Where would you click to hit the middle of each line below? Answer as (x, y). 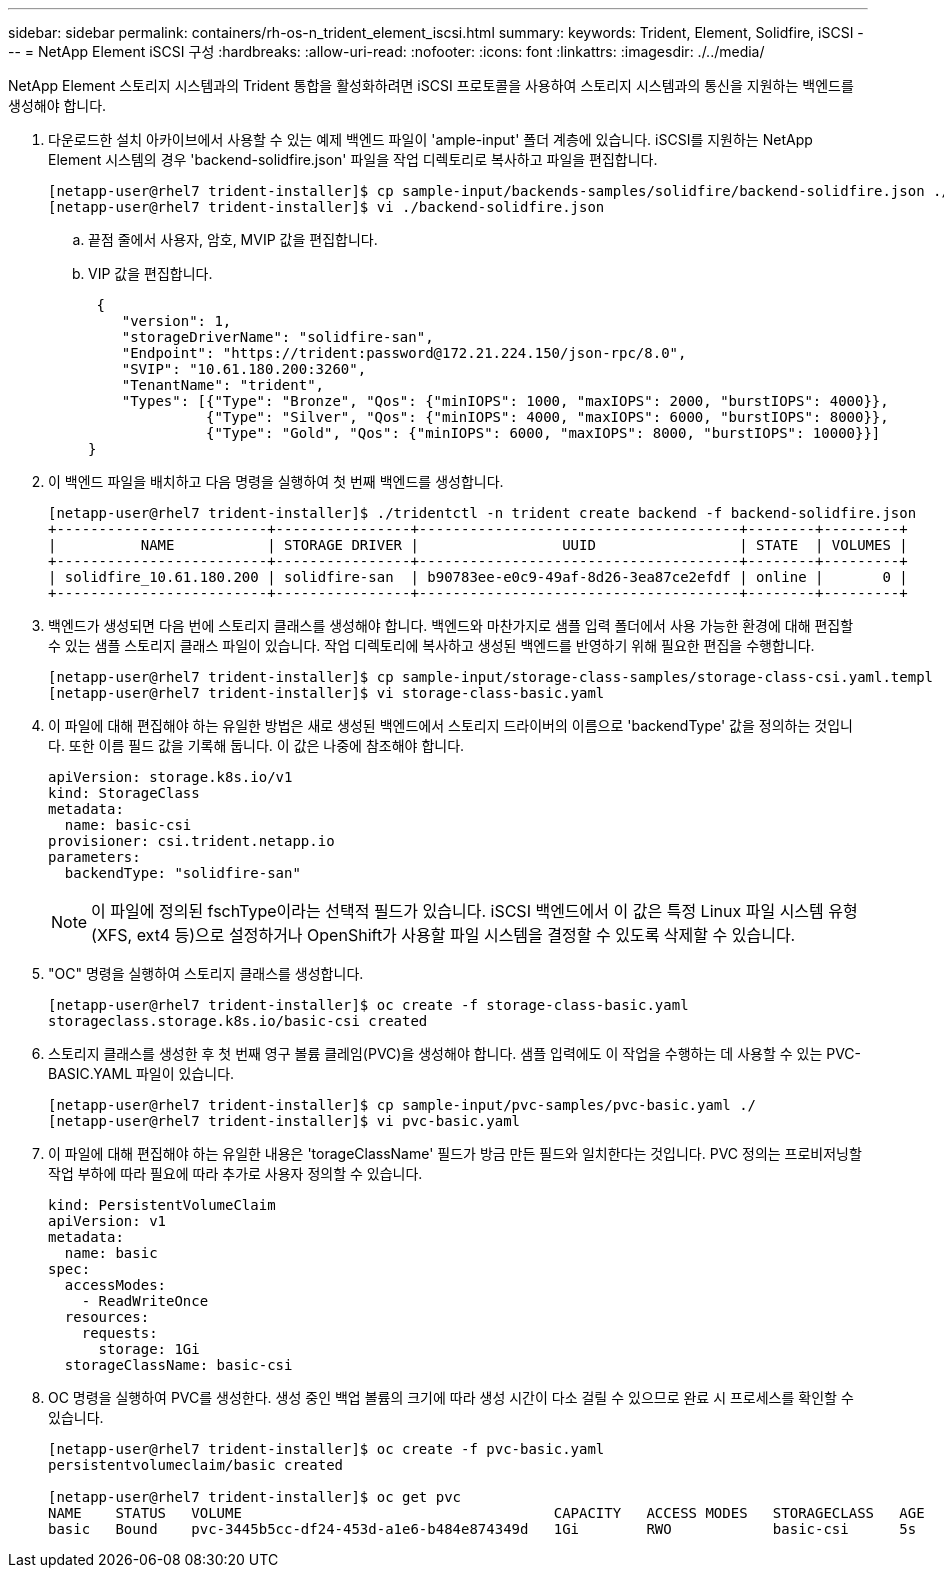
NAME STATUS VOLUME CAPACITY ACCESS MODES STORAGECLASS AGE (486, 1513)
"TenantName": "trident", (223, 385)
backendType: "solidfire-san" (182, 873)
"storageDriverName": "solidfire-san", (277, 337)
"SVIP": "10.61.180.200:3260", (244, 369)
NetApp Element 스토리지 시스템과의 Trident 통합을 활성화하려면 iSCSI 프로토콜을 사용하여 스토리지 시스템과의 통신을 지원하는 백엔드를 (431, 85)
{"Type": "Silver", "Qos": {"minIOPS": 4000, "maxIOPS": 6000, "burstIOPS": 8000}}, (547, 417)
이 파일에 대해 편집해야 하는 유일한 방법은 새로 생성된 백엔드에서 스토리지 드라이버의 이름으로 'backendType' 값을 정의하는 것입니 (450, 725)
